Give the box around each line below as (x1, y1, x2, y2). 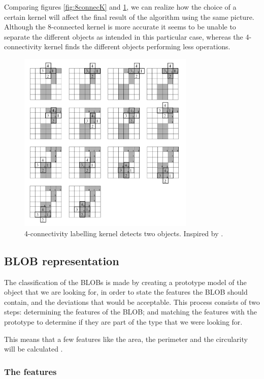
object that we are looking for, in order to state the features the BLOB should (4, 287, 248, 297)
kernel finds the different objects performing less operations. (44, 41, 230, 52)
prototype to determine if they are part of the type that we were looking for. (4, 316, 243, 327)
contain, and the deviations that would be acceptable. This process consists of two (4, 296, 260, 307)
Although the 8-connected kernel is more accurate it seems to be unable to (4, 21, 236, 32)
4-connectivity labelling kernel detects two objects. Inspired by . (24, 228, 223, 238)
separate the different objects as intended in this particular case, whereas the (4, 31, 243, 42)
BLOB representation (4, 252, 119, 268)
